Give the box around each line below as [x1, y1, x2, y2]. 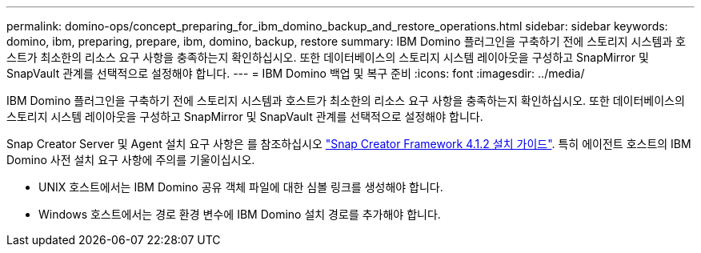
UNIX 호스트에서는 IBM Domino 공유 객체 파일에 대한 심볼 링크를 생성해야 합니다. [38, 180, 443, 194]
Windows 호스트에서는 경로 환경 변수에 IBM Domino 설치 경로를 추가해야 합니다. [38, 207, 441, 221]
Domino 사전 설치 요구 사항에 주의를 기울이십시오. [6, 153, 255, 167]
